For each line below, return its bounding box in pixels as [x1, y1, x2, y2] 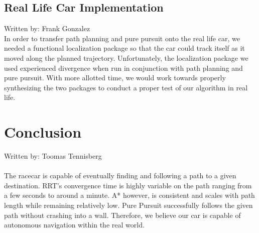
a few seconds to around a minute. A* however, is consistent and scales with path [4, 190, 255, 200]
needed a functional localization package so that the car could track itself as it [4, 43, 245, 53]
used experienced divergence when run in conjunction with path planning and [4, 62, 243, 73]
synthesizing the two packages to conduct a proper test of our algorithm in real [4, 82, 248, 92]
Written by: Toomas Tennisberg [4, 151, 102, 161]
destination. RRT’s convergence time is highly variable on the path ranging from [4, 180, 252, 190]
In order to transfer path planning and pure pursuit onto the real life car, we [4, 33, 240, 43]
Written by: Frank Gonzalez [4, 23, 90, 34]
